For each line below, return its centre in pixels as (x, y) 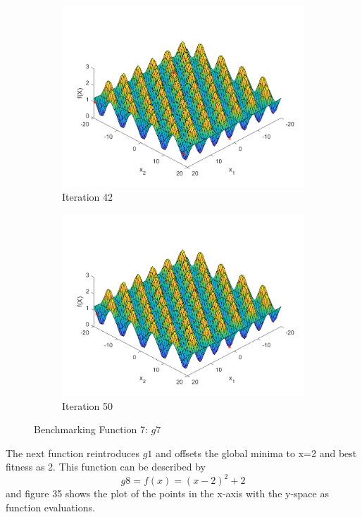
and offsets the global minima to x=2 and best (256, 453)
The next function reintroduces (73, 453)
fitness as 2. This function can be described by (106, 467)
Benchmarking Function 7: (91, 429)
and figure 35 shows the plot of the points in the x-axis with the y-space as (167, 493)
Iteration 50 (87, 405)
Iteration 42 (87, 197)
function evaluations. (50, 507)
